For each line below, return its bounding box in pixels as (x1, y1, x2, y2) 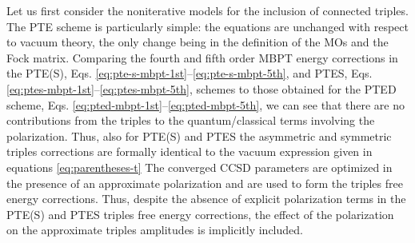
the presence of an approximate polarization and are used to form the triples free (6, 174, 403, 191)
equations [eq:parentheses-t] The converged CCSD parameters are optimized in (6, 158, 393, 175)
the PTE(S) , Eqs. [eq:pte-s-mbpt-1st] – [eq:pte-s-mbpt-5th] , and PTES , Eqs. (6, 65, 373, 82)
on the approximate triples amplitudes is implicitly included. (6, 221, 303, 238)
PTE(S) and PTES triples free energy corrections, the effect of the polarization (6, 205, 394, 222)
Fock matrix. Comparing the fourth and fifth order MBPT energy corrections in (6, 49, 398, 66)
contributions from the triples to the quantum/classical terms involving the (6, 112, 375, 129)
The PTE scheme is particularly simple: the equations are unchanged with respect (6, 18, 409, 34)
